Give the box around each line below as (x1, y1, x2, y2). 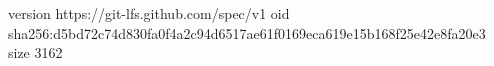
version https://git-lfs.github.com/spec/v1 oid (8, 3, 290, 23)
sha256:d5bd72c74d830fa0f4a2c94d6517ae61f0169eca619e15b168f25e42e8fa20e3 (8, 22, 486, 43)
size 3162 (8, 42, 63, 63)
